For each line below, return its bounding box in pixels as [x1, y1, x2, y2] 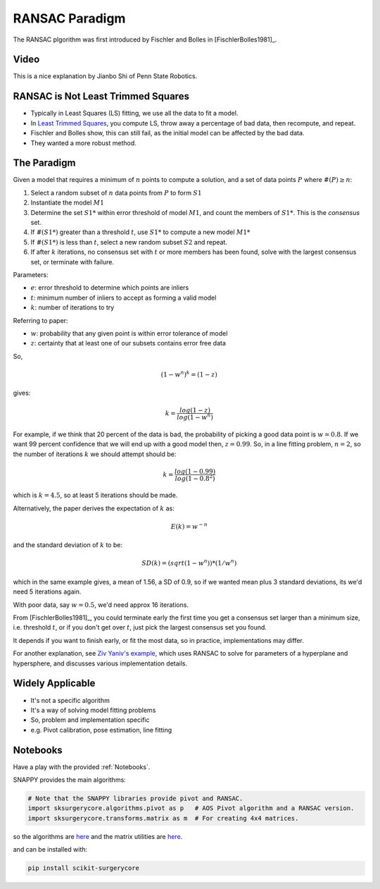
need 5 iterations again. [13, 587, 82, 596]
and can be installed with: [13, 845, 88, 854]
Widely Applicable [13, 678, 96, 689]
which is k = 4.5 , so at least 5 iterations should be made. [13, 491, 178, 500]
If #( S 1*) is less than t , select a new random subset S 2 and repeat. [30, 238, 228, 246]
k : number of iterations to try [30, 303, 115, 312]
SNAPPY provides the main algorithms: [13, 775, 126, 784]
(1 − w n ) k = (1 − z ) [160, 369, 217, 379]
